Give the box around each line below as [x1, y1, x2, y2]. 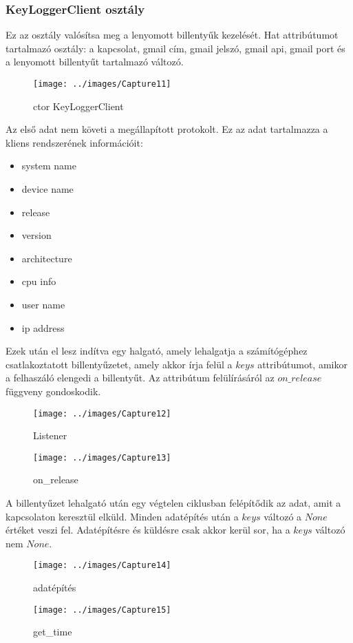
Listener [33, 428, 67, 443]
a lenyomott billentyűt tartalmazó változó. [6, 54, 184, 69]
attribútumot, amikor [257, 357, 347, 371]
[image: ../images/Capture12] [33, 408, 171, 419]
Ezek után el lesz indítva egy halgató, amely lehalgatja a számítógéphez [6, 344, 308, 358]
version [21, 228, 52, 242]
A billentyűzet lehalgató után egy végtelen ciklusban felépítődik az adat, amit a [6, 496, 341, 510]
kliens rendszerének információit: [6, 135, 143, 149]
